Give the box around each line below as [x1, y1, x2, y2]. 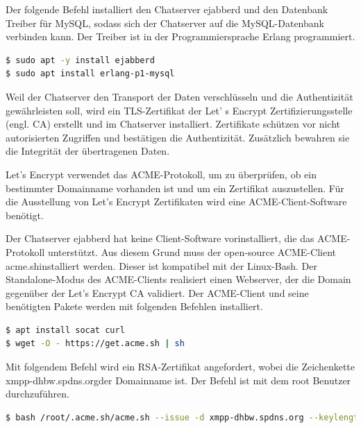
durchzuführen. [6, 386, 69, 401]
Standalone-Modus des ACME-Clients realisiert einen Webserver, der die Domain [6, 272, 351, 286]
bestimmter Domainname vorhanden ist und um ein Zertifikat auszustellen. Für [6, 180, 344, 195]
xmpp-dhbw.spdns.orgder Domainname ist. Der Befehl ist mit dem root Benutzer [6, 373, 351, 387]
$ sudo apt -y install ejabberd [6, 55, 155, 65]
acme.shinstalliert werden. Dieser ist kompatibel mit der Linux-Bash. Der [6, 258, 317, 273]
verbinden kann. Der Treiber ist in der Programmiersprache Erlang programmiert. [6, 29, 355, 44]
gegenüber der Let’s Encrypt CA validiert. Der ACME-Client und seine [6, 285, 309, 300]
